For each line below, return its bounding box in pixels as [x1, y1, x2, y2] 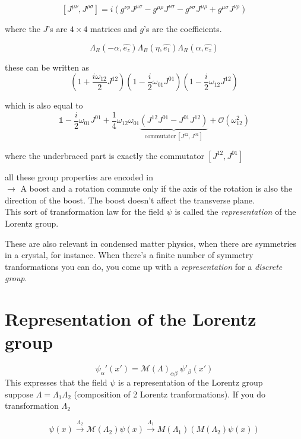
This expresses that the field [5, 376, 107, 389]
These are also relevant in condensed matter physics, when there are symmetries [5, 237, 297, 249]
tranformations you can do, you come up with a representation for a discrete [5, 260, 283, 272]
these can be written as [5, 61, 90, 73]
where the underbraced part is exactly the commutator [5, 149, 204, 161]
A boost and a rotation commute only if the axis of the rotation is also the [20, 182, 293, 195]
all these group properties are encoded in [5, 170, 153, 183]
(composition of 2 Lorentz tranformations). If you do [74, 387, 265, 400]
